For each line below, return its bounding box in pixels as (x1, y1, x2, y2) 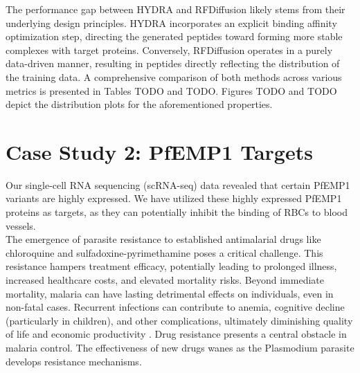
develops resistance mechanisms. (6, 354, 142, 368)
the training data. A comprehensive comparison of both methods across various (6, 69, 342, 84)
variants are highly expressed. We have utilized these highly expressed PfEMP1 (6, 191, 342, 206)
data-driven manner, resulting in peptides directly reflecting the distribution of (6, 56, 340, 71)
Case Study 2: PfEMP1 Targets (6, 137, 313, 165)
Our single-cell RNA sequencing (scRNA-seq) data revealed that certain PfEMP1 (6, 177, 350, 192)
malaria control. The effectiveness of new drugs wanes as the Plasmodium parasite (6, 340, 354, 354)
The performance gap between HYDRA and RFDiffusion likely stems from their (6, 2, 345, 16)
